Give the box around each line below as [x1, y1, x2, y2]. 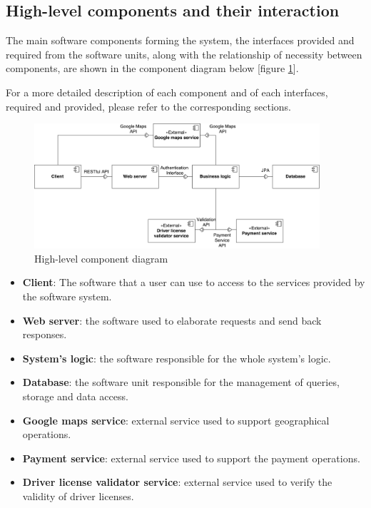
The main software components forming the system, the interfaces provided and [6, 33, 355, 48]
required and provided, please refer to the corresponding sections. [6, 98, 291, 113]
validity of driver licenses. [22, 488, 134, 503]
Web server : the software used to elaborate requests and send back [22, 313, 322, 327]
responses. [22, 327, 67, 342]
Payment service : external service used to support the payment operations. [22, 450, 360, 465]
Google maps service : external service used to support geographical [22, 412, 330, 427]
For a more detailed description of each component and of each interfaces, [6, 84, 328, 99]
